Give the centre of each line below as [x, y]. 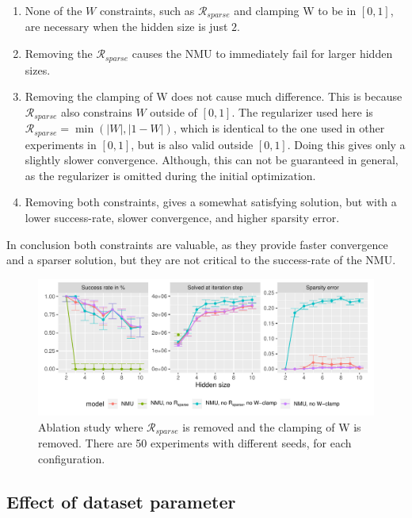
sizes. [38, 69]
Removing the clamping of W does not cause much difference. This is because [214, 96]
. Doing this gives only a [346, 144]
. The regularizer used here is [302, 111]
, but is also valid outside [192, 144]
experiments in [61, 144]
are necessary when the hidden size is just [126, 27]
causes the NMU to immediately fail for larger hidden [262, 54]
